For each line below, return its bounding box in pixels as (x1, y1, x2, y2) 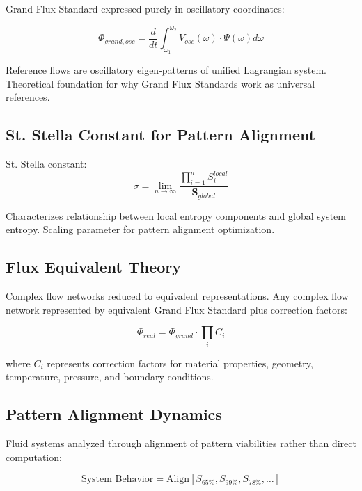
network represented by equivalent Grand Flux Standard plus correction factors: (6, 302, 347, 316)
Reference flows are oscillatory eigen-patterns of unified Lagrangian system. (6, 63, 327, 77)
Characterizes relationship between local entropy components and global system (6, 208, 346, 223)
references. (6, 90, 50, 104)
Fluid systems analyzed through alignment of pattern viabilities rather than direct (6, 435, 356, 450)
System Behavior (81, 474, 154, 485)
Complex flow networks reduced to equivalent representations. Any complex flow (6, 289, 349, 303)
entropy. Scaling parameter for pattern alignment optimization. (6, 222, 275, 236)
